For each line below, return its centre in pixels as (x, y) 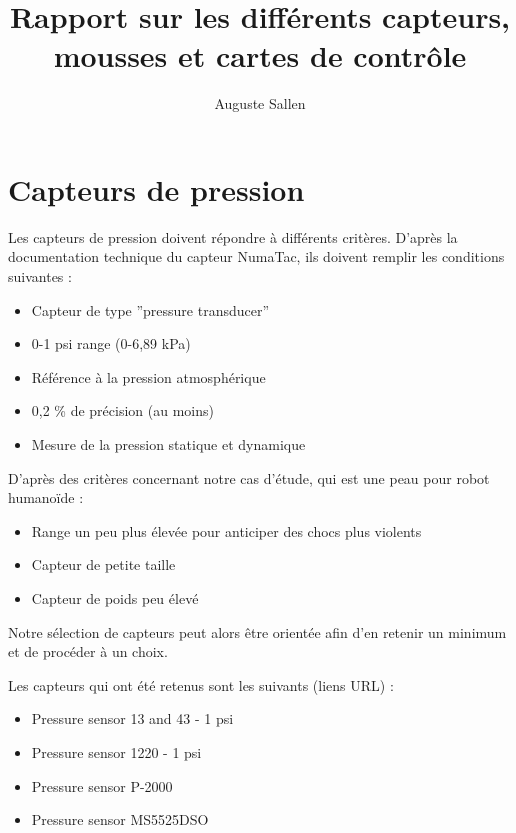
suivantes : (40, 276)
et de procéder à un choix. (88, 651)
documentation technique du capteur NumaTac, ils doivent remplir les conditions (256, 256)
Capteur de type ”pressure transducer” (150, 309)
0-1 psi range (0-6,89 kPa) (111, 343)
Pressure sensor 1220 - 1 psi (116, 751)
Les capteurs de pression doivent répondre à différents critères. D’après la (233, 236)
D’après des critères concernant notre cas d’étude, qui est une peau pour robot (249, 477)
